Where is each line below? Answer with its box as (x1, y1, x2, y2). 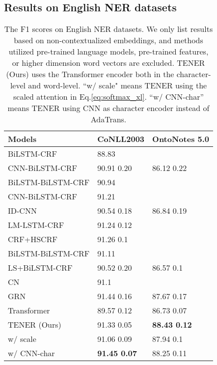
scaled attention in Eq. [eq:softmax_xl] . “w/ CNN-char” (13, 91, 204, 103)
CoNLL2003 (97, 133, 145, 145)
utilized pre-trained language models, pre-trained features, (8, 46, 209, 57)
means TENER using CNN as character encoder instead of (7, 102, 210, 114)
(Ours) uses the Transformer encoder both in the (6, 68, 174, 80)
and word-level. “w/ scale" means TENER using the (28, 80, 207, 91)
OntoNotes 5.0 (152, 133, 210, 145)
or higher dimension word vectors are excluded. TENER (12, 57, 205, 69)
